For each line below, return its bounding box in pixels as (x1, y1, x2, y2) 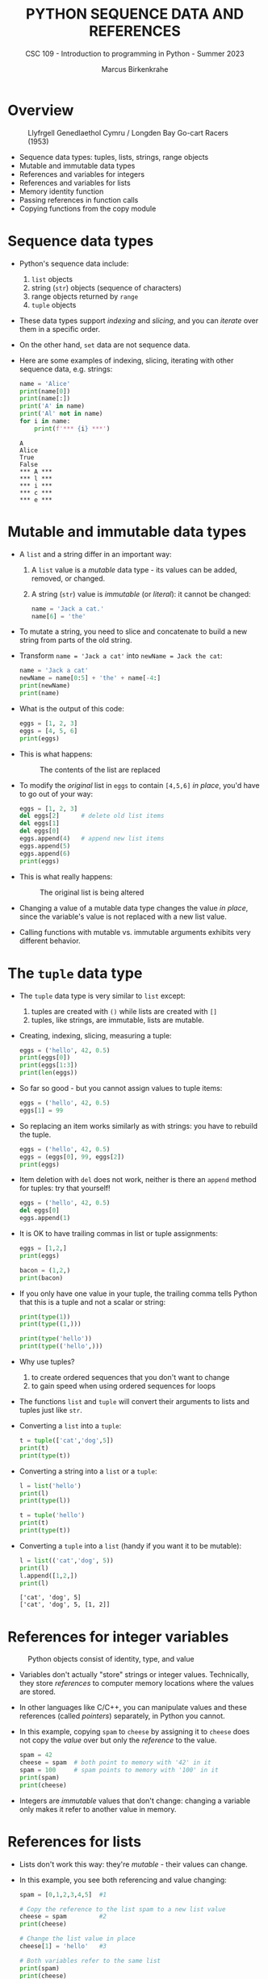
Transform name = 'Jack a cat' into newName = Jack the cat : (19, 651, 223, 660)
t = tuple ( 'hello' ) (19, 1512, 86, 1520)
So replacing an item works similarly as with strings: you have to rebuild (19, 1121, 258, 1130)
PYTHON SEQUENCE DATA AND (26, 5, 244, 23)
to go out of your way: (19, 789, 94, 799)
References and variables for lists (19, 178, 131, 187)
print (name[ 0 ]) (19, 387, 71, 396)
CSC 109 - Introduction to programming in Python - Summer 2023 (25, 48, 245, 58)
